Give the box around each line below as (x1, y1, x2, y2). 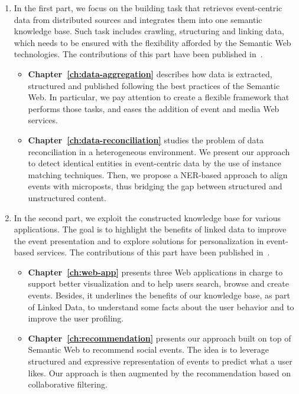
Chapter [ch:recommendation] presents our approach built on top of (28, 331, 291, 344)
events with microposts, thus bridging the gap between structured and (28, 180, 282, 192)
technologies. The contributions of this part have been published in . (14, 48, 263, 60)
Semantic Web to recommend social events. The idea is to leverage (28, 343, 269, 356)
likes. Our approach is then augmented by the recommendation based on (28, 366, 291, 379)
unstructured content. (28, 191, 106, 203)
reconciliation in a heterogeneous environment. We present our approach (28, 145, 290, 157)
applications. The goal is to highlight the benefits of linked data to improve (14, 223, 287, 235)
